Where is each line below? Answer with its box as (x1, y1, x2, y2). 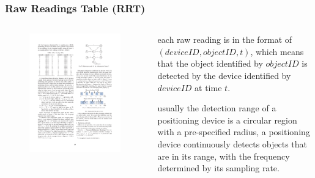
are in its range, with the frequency (157, 149, 290, 162)
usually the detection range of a (157, 102, 276, 114)
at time (195, 81, 222, 94)
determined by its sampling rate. (157, 161, 280, 174)
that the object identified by (157, 57, 263, 70)
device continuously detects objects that (157, 137, 308, 150)
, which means (250, 45, 304, 57)
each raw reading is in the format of (157, 33, 292, 46)
